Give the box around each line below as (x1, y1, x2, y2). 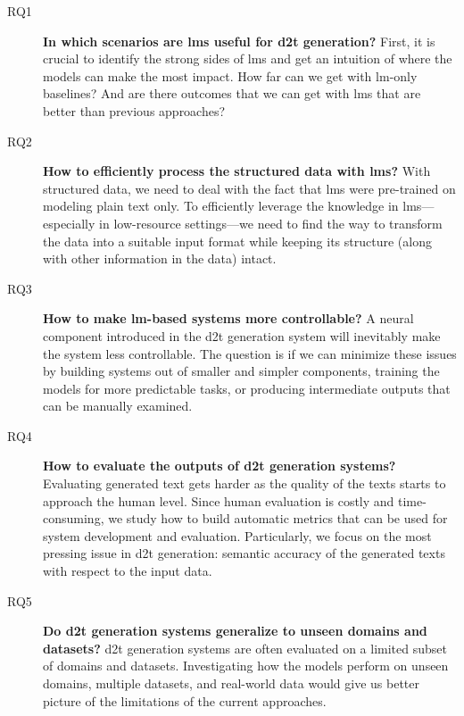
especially (43, 213, 95, 232)
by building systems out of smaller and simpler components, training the (43, 362, 440, 380)
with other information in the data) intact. (43, 249, 277, 268)
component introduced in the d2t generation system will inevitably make (43, 326, 441, 345)
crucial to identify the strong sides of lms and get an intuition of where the (43, 49, 452, 68)
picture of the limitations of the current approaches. (43, 691, 327, 710)
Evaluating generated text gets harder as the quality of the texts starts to (43, 474, 446, 493)
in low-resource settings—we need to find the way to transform (99, 213, 443, 232)
